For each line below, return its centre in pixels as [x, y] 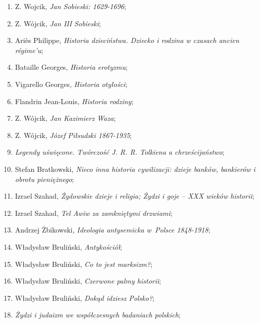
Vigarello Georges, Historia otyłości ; [71, 84]
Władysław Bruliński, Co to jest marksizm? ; [84, 264]
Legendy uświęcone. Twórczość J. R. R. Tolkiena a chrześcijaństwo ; [120, 152]
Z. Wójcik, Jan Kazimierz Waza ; [65, 118]
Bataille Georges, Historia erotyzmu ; [71, 67]
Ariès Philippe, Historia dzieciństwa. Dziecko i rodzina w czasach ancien [127, 40]
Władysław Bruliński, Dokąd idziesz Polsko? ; [85, 297]
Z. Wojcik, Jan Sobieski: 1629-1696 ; [71, 6]
